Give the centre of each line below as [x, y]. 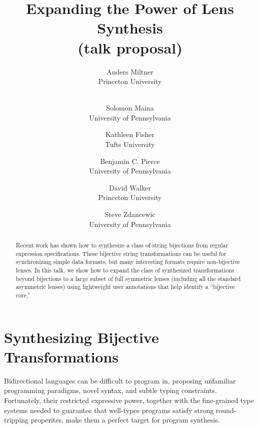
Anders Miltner [130, 71]
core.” [23, 295]
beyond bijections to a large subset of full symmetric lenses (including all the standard [128, 278]
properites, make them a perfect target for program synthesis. [125, 420]
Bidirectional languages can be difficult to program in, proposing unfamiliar [120, 380]
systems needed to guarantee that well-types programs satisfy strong [109, 410]
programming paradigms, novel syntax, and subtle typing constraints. [110, 390]
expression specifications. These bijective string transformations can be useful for [121, 253]
